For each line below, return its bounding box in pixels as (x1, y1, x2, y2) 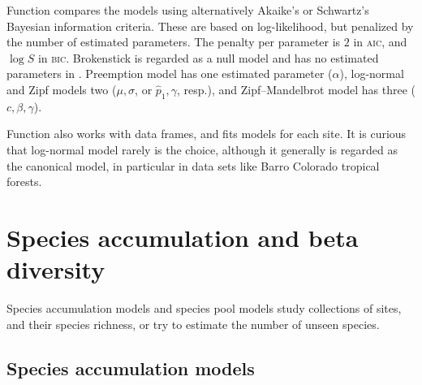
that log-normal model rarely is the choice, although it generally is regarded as (6, 141, 398, 158)
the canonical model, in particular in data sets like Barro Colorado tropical (6, 157, 380, 174)
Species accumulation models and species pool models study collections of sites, (6, 300, 402, 317)
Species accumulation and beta (6, 220, 359, 253)
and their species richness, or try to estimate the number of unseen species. (6, 315, 380, 332)
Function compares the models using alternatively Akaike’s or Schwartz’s (6, 2, 369, 18)
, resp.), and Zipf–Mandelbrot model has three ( (177, 80, 416, 97)
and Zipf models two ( (6, 80, 117, 97)
